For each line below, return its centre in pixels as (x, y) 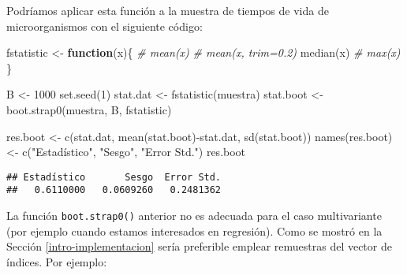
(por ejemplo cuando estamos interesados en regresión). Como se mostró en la (194, 230)
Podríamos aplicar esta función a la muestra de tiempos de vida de (168, 10)
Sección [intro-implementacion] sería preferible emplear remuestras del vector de (199, 246)
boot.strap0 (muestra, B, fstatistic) (89, 109)
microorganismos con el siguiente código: (105, 26)
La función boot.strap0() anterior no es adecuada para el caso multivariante (194, 216)
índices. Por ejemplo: (57, 261)
